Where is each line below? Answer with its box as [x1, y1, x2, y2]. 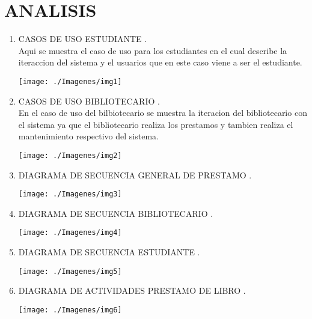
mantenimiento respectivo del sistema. [18, 130, 159, 142]
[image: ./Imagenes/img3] [18, 190, 122, 199]
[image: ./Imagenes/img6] [18, 305, 122, 314]
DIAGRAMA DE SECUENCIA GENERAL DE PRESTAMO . [18, 168, 252, 181]
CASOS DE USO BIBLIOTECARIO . [18, 94, 160, 107]
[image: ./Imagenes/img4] [18, 228, 122, 237]
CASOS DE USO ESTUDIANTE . [18, 32, 147, 45]
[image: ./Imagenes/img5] [18, 267, 122, 276]
